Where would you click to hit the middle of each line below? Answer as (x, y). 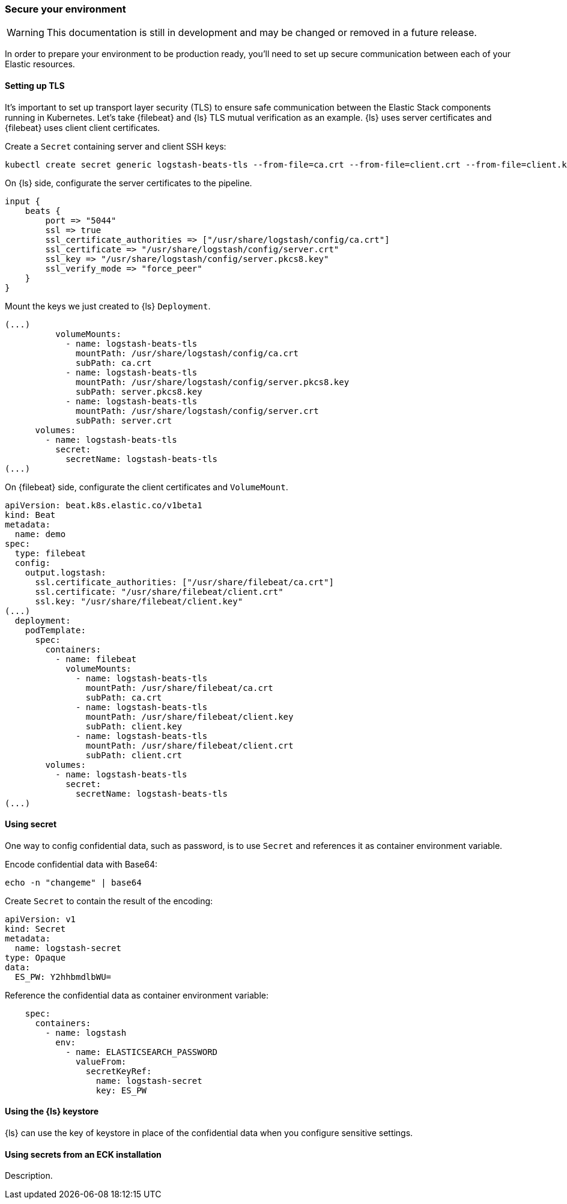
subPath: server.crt (124, 420)
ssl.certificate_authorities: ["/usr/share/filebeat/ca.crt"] (184, 582)
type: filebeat (50, 553)
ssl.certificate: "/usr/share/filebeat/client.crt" (159, 591)
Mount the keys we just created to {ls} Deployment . (108, 306)
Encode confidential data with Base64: (81, 864)
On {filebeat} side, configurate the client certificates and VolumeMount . (147, 487)
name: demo (40, 534)
